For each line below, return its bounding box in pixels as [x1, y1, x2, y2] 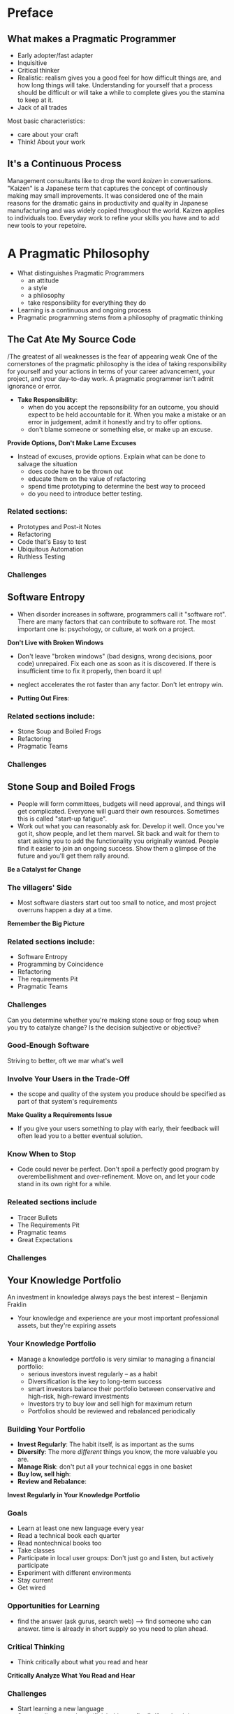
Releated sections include [7, 1197, 98, 1207]
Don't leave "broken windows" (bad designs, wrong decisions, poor [17, 651, 212, 660]
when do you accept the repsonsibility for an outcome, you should [27, 403, 219, 411]
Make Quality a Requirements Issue [7, 1111, 112, 1119]
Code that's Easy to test [17, 537, 87, 546]
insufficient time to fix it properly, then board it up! [17, 666, 162, 675]
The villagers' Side [7, 882, 72, 892]
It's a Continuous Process [7, 158, 122, 170]
